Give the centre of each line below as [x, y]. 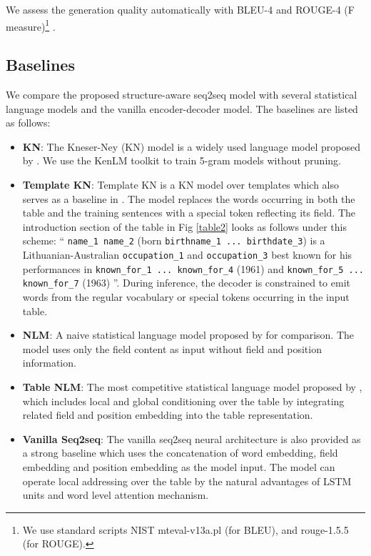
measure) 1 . [31, 25]
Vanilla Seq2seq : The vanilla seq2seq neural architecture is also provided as [192, 438]
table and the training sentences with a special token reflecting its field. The [189, 213]
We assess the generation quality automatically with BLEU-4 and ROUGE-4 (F [180, 9]
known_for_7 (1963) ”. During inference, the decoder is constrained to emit [186, 283]
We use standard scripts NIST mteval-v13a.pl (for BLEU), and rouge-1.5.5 [185, 529]
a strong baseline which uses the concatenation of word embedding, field [180, 453]
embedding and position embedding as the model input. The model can [179, 466]
